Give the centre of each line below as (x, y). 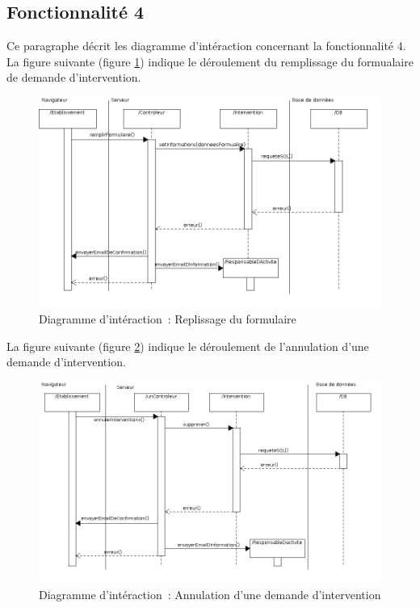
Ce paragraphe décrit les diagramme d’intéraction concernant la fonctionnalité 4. (206, 46)
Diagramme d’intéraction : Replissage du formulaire (168, 319)
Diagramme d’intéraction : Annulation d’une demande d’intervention (210, 595)
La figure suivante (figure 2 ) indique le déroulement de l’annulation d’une (188, 346)
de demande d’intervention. (74, 77)
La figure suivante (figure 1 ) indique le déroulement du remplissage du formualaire (210, 61)
